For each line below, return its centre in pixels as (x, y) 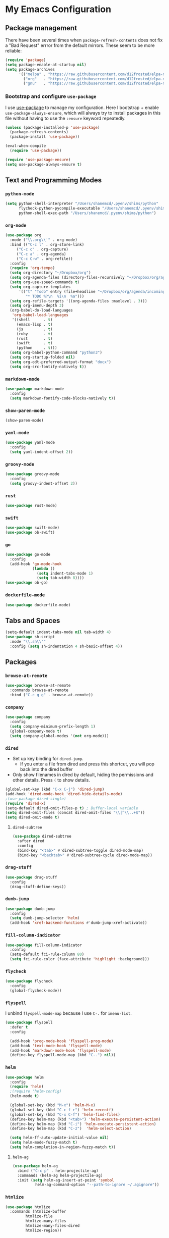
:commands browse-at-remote (39, 690)
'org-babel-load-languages (40, 315)
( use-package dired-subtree (42, 837)
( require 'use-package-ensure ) (38, 160)
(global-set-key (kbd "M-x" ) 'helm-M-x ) (53, 1105)
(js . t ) (34, 329)
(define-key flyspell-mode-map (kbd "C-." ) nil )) (63, 1055)
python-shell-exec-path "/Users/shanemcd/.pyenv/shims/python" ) (87, 213)
